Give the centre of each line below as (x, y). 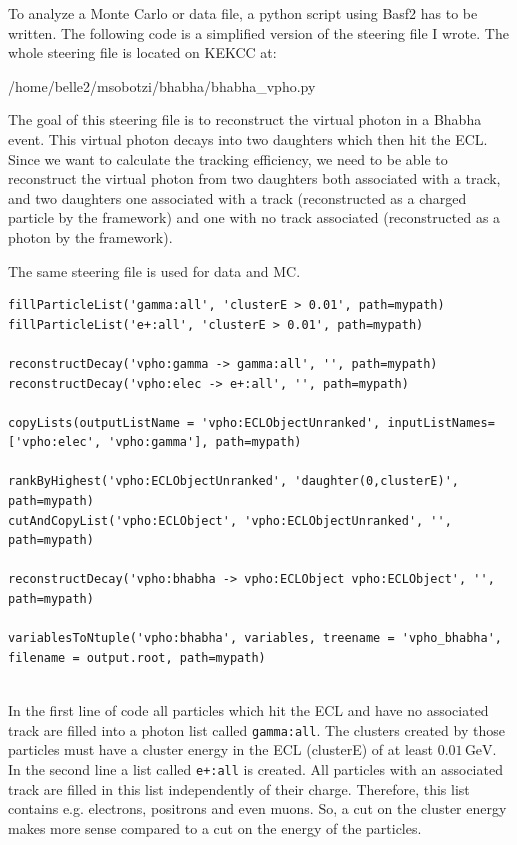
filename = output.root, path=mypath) (137, 657)
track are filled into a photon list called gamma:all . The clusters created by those (256, 729)
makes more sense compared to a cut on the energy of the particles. (215, 827)
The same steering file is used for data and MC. (154, 270)
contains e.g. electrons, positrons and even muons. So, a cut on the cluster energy (257, 808)
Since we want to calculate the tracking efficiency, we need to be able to (228, 158)
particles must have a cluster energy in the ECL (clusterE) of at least (220, 749)
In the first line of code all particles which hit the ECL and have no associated (248, 710)
